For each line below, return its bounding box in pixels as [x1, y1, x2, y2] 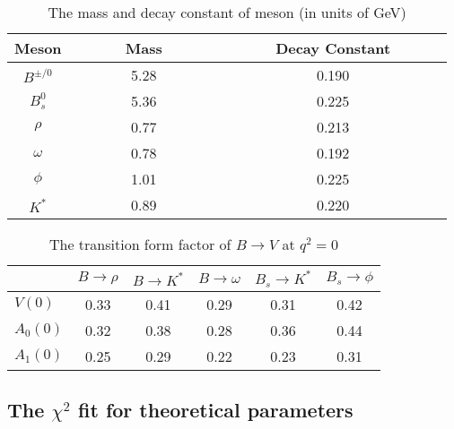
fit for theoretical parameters [78, 396, 354, 424]
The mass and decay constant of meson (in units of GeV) [48, 2, 406, 22]
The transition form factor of [48, 234, 231, 254]
